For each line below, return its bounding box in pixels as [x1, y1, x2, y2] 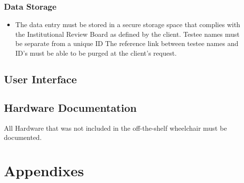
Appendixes [4, 160, 84, 180]
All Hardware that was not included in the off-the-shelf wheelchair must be [4, 122, 227, 133]
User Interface [4, 71, 77, 86]
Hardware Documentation [4, 100, 137, 115]
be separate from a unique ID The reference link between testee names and [15, 38, 239, 48]
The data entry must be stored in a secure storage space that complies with [15, 19, 241, 30]
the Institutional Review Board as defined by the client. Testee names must [15, 29, 240, 39]
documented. [4, 132, 42, 142]
